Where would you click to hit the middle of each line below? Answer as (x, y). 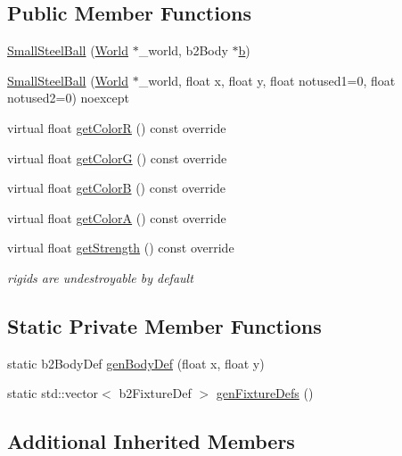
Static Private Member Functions (164, 325)
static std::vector (53, 393)
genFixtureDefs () (265, 393)
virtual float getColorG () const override (117, 158)
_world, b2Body (183, 50)
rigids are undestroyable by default (100, 277)
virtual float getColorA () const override (117, 217)
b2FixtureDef (155, 393)
